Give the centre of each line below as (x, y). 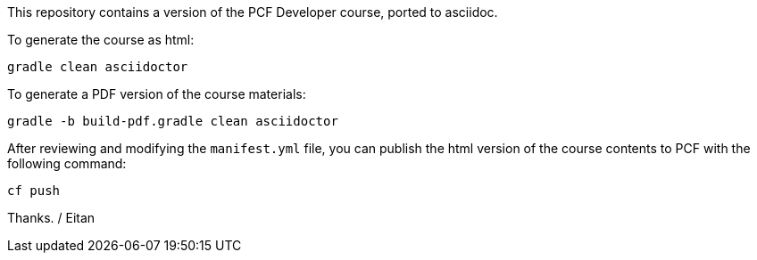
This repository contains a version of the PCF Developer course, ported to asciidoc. (253, 12)
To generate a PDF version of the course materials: (157, 94)
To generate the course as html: (101, 40)
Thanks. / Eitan (51, 218)
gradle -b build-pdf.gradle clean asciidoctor (173, 121)
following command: (67, 163)
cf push (34, 191)
